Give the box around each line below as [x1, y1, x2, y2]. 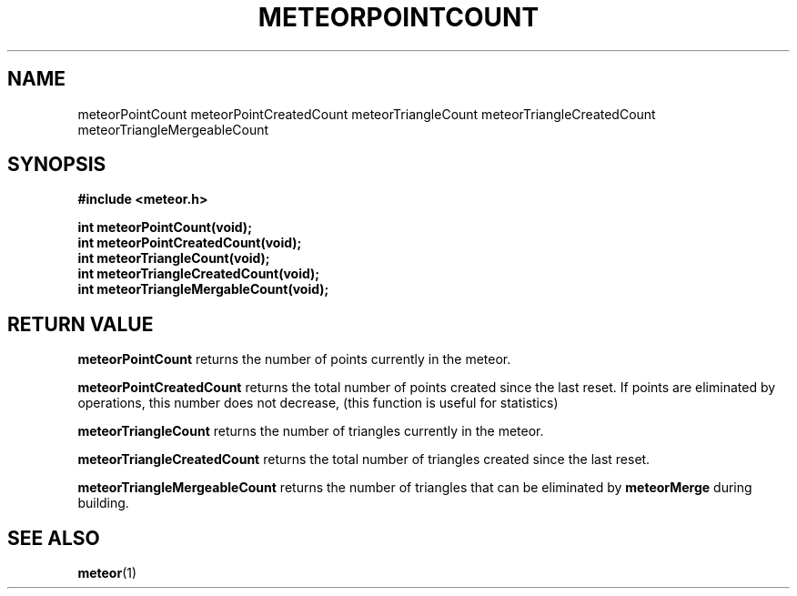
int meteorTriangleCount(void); [77, 250, 270, 267]
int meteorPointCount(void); [77, 219, 252, 236]
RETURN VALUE [7, 312, 154, 336]
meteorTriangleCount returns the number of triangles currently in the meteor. [77, 423, 544, 439]
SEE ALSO [7, 526, 100, 550]
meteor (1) [77, 565, 137, 581]
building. [77, 495, 129, 511]
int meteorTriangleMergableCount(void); [77, 281, 329, 298]
